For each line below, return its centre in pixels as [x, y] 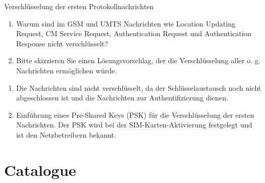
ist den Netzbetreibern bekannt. [66, 134]
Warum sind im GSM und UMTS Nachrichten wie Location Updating [126, 23]
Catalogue [40, 169]
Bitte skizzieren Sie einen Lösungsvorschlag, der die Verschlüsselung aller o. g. [138, 60]
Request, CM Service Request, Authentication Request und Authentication [134, 33]
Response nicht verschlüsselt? [62, 43]
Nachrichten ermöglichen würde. [67, 70]
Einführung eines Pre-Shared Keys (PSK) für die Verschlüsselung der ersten [135, 114]
